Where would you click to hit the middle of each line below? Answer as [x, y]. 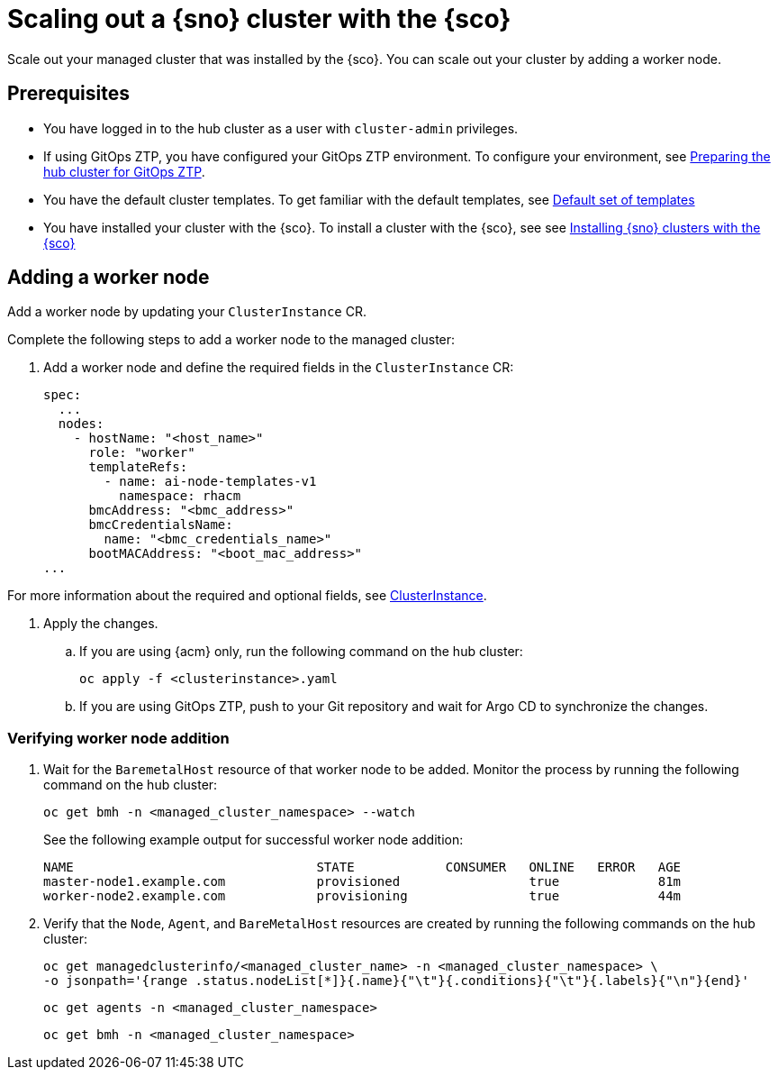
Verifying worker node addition [118, 738]
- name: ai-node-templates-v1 [210, 482]
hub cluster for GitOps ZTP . [124, 171]
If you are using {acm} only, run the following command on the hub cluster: [301, 652]
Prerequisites [68, 94]
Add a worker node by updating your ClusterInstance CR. [187, 312]
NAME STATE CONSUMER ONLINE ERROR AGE [362, 867]
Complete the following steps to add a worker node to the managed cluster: [231, 340]
